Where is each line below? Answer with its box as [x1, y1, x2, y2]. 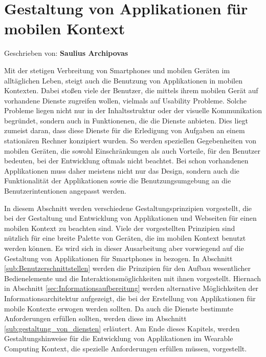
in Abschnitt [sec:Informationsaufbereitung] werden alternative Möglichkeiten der [4, 283, 259, 293]
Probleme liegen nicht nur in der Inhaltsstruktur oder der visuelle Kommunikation [4, 105, 262, 116]
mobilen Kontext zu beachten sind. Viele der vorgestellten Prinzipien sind [4, 222, 235, 233]
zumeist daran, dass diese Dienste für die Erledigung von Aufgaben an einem [4, 125, 245, 136]
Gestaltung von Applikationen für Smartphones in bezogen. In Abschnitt [4, 253, 233, 263]
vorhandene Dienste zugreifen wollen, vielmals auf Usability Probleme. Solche [4, 95, 247, 106]
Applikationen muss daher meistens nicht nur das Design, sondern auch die [4, 165, 239, 176]
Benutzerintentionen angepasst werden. [4, 185, 126, 196]
